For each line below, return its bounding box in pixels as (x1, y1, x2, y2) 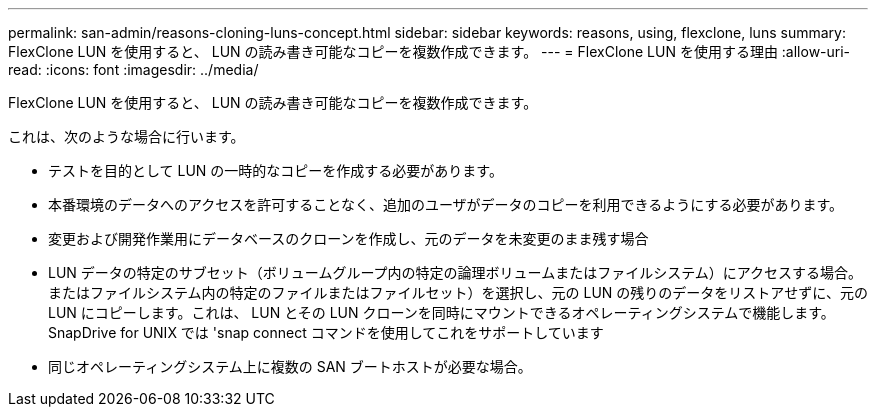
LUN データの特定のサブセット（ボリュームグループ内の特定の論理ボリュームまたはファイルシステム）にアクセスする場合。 (48, 264, 863, 281)
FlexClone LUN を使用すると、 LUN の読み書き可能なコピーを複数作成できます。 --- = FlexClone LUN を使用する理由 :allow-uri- (8, 43, 851, 60)
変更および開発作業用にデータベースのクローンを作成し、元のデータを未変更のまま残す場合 (48, 230, 649, 247)
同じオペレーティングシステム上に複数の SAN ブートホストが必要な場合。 (48, 358, 532, 375)
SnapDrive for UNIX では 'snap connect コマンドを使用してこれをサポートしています (48, 324, 604, 341)
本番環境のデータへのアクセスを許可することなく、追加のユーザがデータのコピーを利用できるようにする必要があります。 (48, 196, 844, 213)
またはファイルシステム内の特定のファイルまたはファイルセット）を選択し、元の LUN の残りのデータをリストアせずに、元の (48, 284, 868, 301)
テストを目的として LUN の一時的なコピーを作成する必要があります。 (48, 162, 503, 179)
